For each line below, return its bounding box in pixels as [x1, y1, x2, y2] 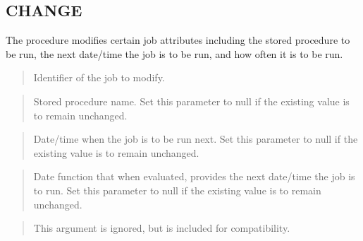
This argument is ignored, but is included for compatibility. [33, 221, 290, 235]
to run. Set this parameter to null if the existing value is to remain [33, 182, 321, 197]
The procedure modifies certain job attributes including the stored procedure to [6, 33, 350, 47]
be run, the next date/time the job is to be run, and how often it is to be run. [6, 46, 343, 61]
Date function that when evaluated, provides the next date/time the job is [33, 169, 355, 184]
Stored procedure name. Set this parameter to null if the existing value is [33, 93, 350, 108]
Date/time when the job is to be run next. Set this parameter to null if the [33, 131, 358, 146]
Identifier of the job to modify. [33, 70, 165, 85]
